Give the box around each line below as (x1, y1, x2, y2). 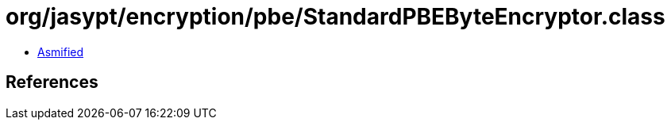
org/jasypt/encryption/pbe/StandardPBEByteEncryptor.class (6, 3, 665, 30)
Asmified (37, 44, 84, 59)
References (6, 72, 98, 93)
